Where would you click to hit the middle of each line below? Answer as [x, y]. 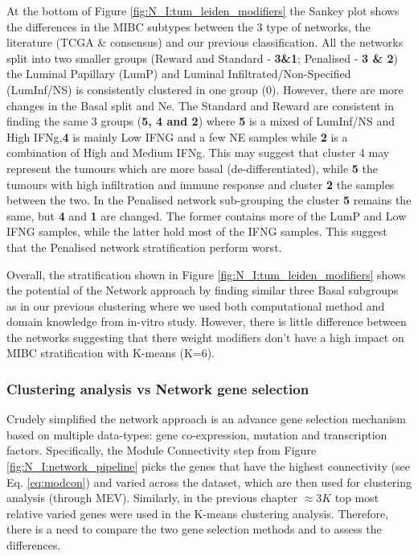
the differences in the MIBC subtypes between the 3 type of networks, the [189, 26]
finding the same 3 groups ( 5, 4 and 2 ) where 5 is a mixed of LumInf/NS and [201, 121]
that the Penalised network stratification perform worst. [144, 247]
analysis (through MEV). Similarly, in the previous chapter [152, 498]
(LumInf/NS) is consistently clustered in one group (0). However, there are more [205, 89]
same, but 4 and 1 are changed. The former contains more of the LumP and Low [207, 215]
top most [357, 498]
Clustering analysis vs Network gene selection [158, 388]
